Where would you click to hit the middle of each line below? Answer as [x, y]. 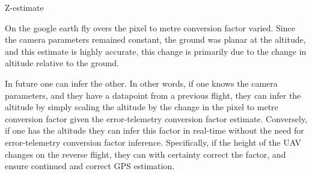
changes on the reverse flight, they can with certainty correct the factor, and [145, 154]
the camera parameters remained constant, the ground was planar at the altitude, [155, 39]
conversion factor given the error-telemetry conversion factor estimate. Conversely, [156, 118]
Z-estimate [24, 7]
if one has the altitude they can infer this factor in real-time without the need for [154, 130]
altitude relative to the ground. [62, 63]
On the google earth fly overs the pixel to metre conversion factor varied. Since [150, 27]
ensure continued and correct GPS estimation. [90, 166]
